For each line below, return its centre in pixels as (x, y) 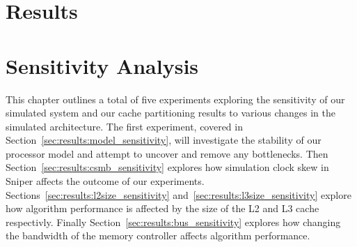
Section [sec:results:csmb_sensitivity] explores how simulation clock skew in (167, 167)
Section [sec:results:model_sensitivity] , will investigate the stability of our (164, 140)
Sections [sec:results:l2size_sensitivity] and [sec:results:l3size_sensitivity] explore (178, 194)
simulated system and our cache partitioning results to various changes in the (170, 113)
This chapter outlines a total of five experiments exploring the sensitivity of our (175, 99)
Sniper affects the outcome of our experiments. (105, 181)
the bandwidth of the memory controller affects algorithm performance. (158, 235)
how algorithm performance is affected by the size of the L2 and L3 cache (162, 208)
